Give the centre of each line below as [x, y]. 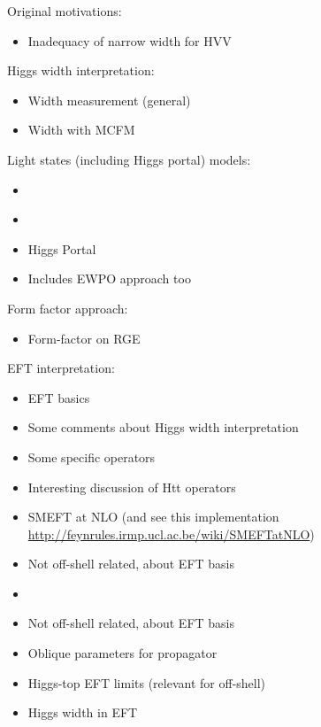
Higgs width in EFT [83, 712]
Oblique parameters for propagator [122, 653]
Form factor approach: [68, 308]
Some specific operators [92, 456]
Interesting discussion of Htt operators [132, 487]
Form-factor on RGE [84, 338]
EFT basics [59, 397]
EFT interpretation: [61, 368]
